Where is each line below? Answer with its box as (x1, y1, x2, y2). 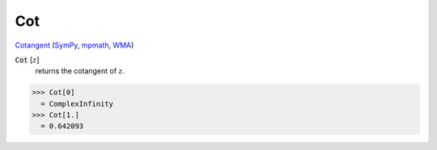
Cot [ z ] (15, 55, 40, 65)
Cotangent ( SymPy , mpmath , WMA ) (15, 40, 134, 50)
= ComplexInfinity (40, 99, 113, 108)
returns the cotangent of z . (35, 66, 125, 76)
